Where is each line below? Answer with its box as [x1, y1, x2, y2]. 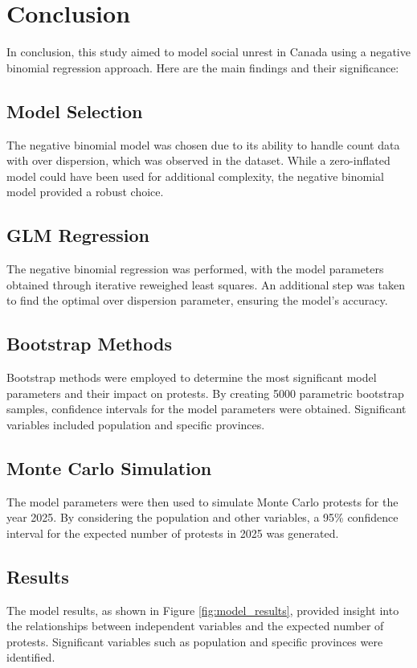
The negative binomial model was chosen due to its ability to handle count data [6, 136, 400, 153]
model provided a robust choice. [6, 183, 164, 200]
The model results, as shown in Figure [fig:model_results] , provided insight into [6, 601, 399, 618]
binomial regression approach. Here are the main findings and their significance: [6, 59, 399, 76]
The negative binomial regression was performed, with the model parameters [6, 260, 384, 277]
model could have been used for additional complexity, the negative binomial [6, 167, 384, 184]
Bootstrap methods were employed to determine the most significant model [6, 369, 377, 386]
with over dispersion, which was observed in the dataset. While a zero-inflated [6, 152, 390, 169]
